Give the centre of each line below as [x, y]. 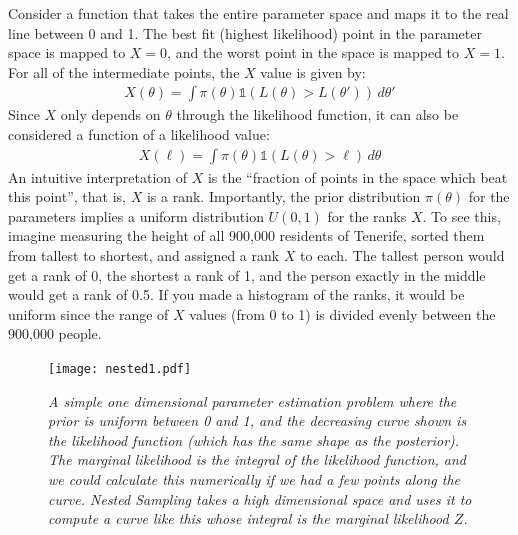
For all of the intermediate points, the [124, 71]
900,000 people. [55, 333]
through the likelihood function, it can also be [317, 114]
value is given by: [313, 71]
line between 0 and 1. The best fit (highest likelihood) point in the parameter [245, 32]
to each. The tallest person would [402, 255]
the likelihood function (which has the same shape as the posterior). [254, 439]
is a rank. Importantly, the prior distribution [283, 196]
